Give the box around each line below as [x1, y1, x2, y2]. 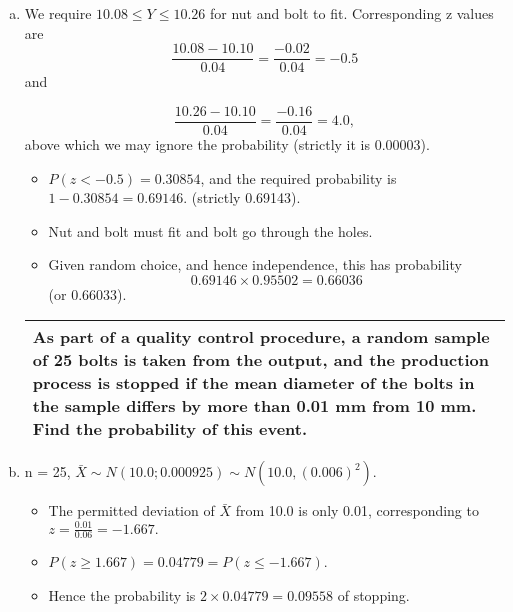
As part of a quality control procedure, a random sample [32, 325, 490, 349]
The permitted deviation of [48, 500, 215, 521]
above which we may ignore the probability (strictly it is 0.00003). [24, 133, 430, 154]
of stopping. [337, 585, 410, 605]
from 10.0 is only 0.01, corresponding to [235, 500, 479, 521]
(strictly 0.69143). [191, 187, 301, 208]
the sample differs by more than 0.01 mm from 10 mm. [32, 394, 477, 418]
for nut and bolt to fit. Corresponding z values [209, 3, 494, 23]
